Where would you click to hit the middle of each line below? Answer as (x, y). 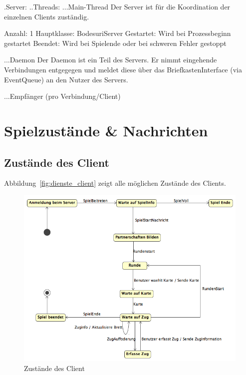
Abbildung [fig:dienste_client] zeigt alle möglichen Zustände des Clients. (115, 183)
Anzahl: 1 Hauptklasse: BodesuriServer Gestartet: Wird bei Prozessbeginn (118, 33)
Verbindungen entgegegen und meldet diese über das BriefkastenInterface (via (123, 69)
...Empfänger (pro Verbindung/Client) (62, 96)
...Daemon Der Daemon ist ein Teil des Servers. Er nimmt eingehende (111, 60)
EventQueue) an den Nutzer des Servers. (66, 79)
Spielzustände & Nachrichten (106, 130)
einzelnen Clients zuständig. (47, 16)
